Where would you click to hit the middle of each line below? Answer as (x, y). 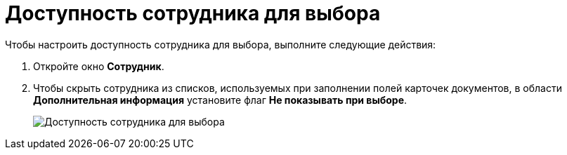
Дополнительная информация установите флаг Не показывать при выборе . (220, 100)
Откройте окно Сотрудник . (99, 66)
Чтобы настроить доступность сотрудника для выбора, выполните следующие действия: (221, 44)
